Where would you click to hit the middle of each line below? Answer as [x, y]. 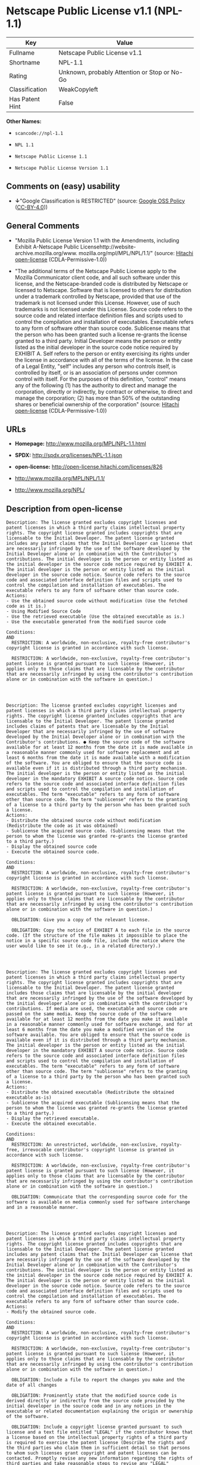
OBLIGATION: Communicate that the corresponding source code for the [99, 1197]
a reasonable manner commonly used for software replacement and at [93, 753]
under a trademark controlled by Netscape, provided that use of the [98, 296]
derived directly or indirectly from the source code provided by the [96, 1401]
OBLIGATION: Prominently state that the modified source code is [94, 1396]
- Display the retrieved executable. [53, 1118]
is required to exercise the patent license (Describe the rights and [96, 1443]
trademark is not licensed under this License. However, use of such [97, 302]
